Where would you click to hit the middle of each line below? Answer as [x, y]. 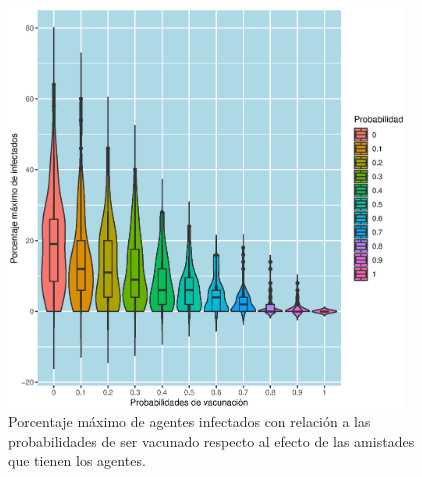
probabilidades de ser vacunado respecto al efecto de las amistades [211, 440]
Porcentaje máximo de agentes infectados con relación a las [189, 421]
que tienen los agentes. [77, 460]
